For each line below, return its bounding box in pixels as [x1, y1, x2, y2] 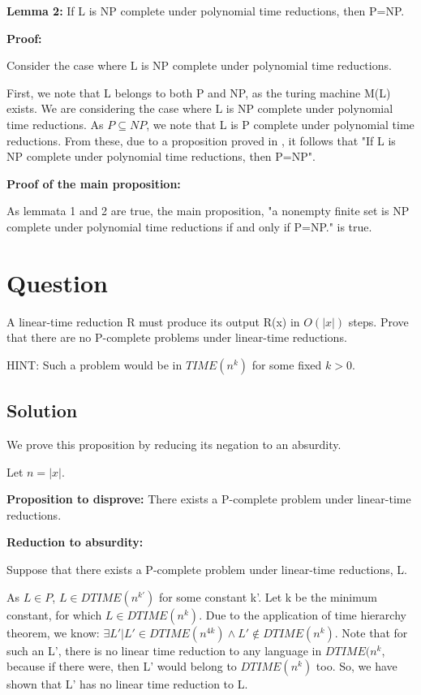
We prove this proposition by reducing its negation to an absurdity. [6, 436, 342, 453]
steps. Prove [348, 313, 409, 330]
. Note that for [334, 624, 408, 641]
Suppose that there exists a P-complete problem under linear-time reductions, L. [6, 561, 408, 578]
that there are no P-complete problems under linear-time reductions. [6, 329, 347, 346]
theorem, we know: [6, 624, 100, 641]
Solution [6, 398, 78, 423]
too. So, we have [316, 658, 397, 675]
